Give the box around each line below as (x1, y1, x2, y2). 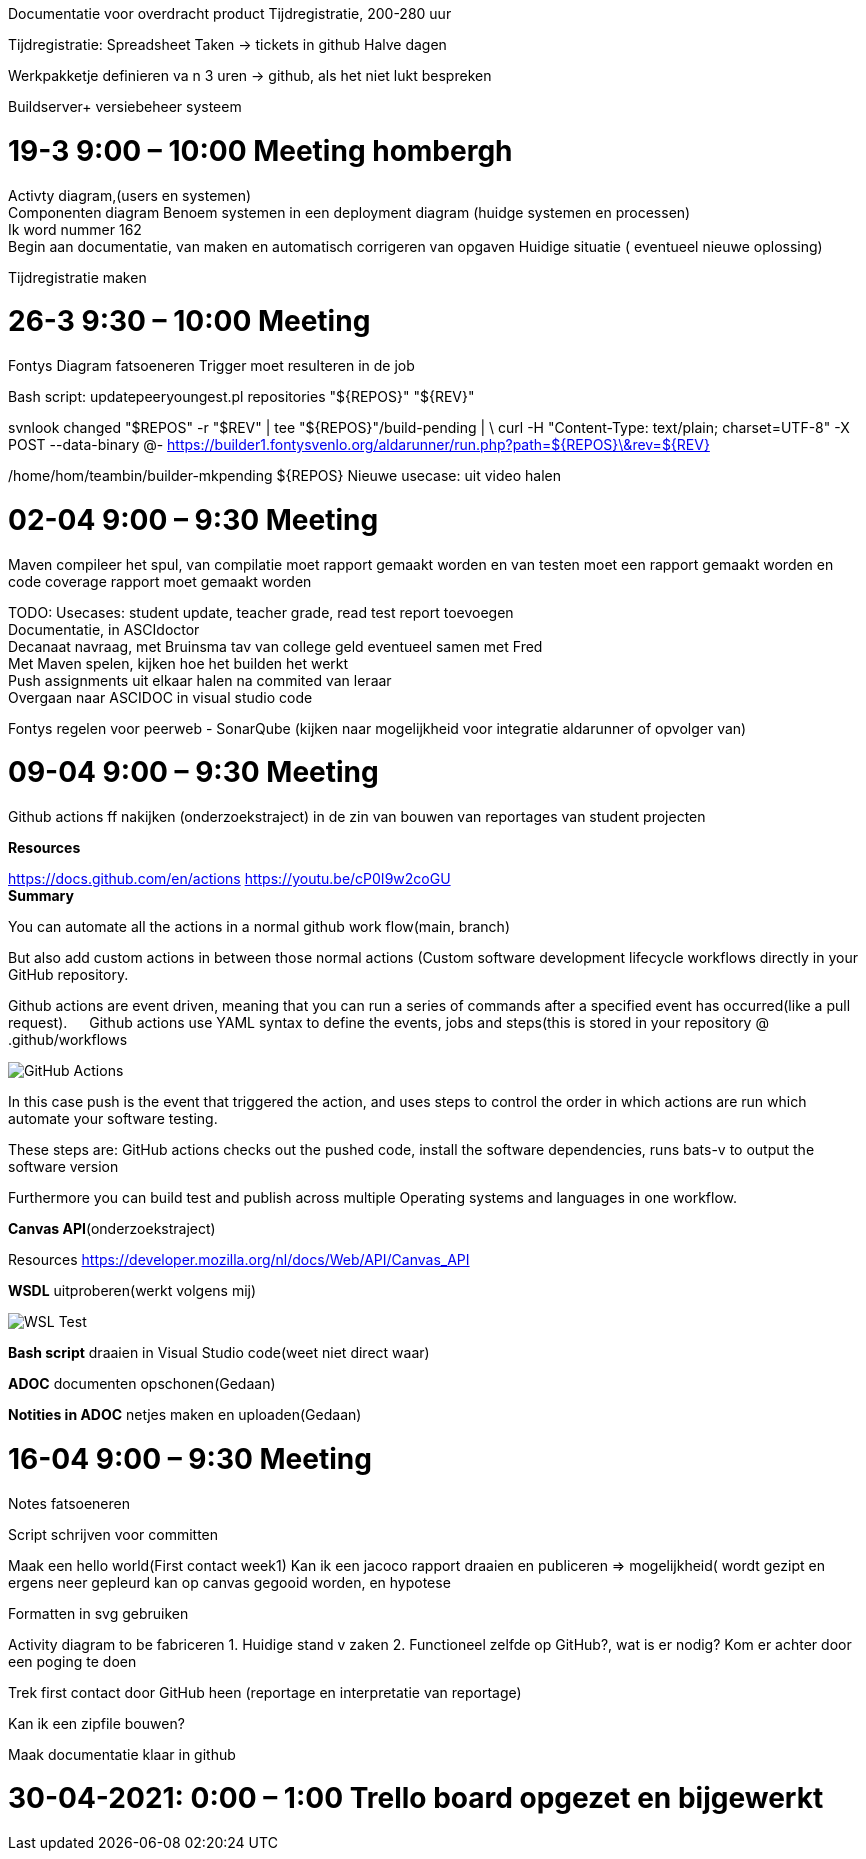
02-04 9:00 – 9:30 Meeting (8, 502, 379, 537)
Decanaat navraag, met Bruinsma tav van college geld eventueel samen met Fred (8, 637, 543, 655)
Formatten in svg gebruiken (8, 1604, 189, 1622)
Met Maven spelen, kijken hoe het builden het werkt (8, 654, 349, 672)
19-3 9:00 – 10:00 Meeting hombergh (8, 133, 513, 168)
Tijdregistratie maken (8, 268, 147, 286)
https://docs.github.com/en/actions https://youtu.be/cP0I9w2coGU (8, 870, 451, 887)
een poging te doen (8, 1652, 137, 1670)
